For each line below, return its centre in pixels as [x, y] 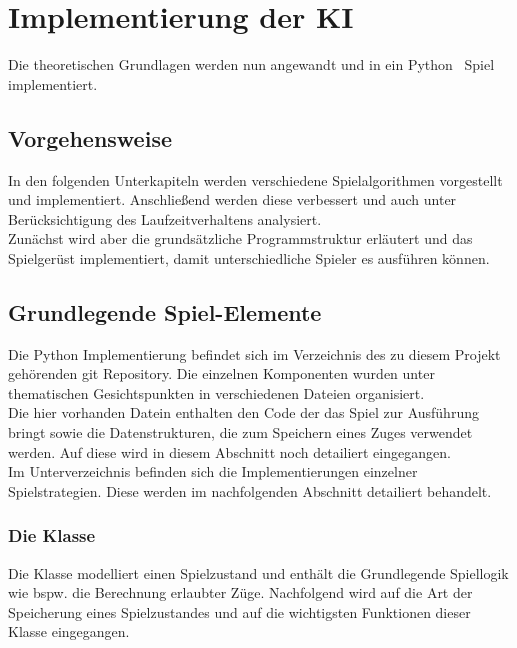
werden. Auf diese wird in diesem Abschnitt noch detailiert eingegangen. [229, 451]
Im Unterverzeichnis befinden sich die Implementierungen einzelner [213, 471]
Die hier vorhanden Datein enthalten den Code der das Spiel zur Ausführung [243, 412]
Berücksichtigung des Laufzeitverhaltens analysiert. [165, 218]
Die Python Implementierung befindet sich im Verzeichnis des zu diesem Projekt [254, 353]
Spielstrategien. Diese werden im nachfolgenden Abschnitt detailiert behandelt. [250, 490]
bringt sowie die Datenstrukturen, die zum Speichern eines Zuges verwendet [240, 432]
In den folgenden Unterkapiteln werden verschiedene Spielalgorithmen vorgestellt [255, 179]
